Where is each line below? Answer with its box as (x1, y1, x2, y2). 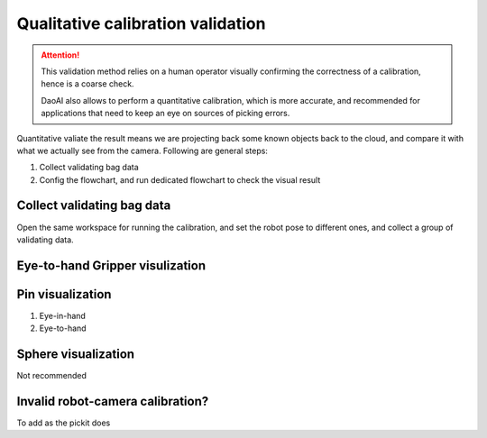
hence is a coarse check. (41, 78, 134, 89)
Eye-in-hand (39, 310, 86, 321)
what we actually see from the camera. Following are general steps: (16, 145, 268, 156)
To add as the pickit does (16, 417, 111, 428)
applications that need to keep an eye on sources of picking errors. (41, 108, 290, 119)
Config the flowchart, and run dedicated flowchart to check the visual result (39, 174, 321, 185)
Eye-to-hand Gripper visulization (16, 258, 207, 273)
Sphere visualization (16, 347, 135, 362)
